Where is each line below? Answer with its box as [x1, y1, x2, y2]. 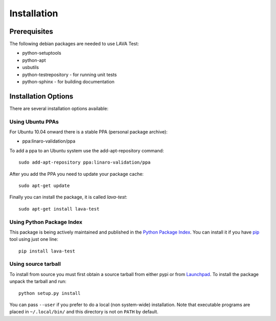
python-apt [22, 57, 46, 63]
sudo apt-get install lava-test [18, 206, 100, 212]
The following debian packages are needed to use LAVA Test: [9, 41, 139, 47]
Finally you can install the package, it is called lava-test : [9, 194, 127, 200]
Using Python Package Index [9, 218, 83, 225]
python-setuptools [22, 50, 61, 56]
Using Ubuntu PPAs [9, 118, 59, 125]
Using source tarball [9, 261, 61, 268]
